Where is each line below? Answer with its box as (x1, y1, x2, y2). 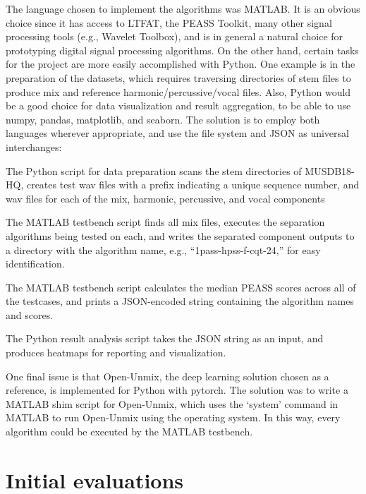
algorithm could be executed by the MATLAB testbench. (6, 424, 253, 439)
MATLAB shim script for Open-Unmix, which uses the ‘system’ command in (6, 396, 338, 411)
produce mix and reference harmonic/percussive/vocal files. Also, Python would (6, 84, 351, 99)
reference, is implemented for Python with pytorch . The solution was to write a (6, 382, 348, 397)
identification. (6, 256, 65, 271)
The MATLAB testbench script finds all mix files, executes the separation (6, 215, 325, 229)
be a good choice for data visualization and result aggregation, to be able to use (6, 98, 351, 113)
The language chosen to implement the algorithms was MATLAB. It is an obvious (6, 1, 360, 16)
